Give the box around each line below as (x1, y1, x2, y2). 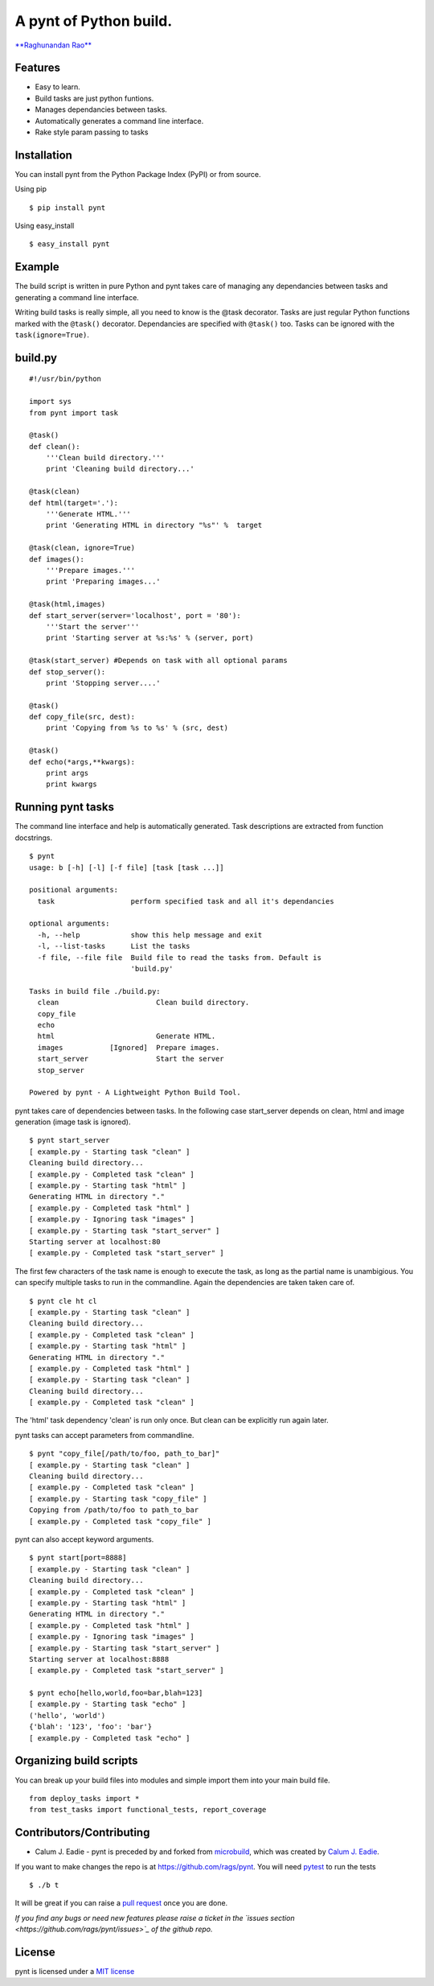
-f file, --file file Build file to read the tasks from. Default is (37, 953, 321, 962)
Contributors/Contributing (14, 1826, 150, 1840)
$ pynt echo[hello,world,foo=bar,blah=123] (29, 1688, 203, 1698)
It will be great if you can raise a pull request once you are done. (14, 1898, 228, 1908)
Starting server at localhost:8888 (29, 1654, 170, 1663)
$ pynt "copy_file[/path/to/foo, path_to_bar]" (29, 1449, 220, 1458)
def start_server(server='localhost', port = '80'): (29, 611, 241, 620)
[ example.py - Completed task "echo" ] (29, 1733, 190, 1742)
